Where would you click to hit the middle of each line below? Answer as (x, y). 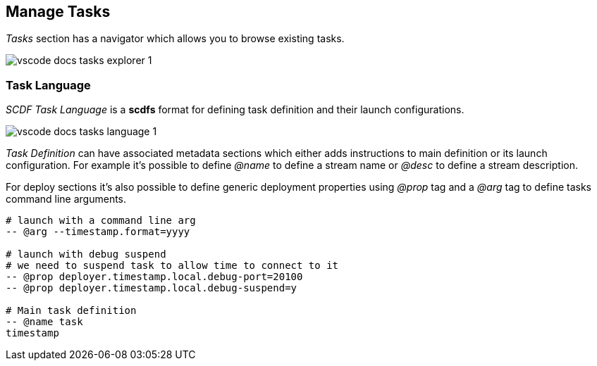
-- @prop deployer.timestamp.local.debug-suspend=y (152, 288)
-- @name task (44, 322)
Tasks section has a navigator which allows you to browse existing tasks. (175, 39)
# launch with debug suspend (86, 254)
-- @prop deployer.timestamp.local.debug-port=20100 (154, 277)
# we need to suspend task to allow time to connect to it (172, 266)
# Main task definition (71, 311)
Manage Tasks (58, 12)
